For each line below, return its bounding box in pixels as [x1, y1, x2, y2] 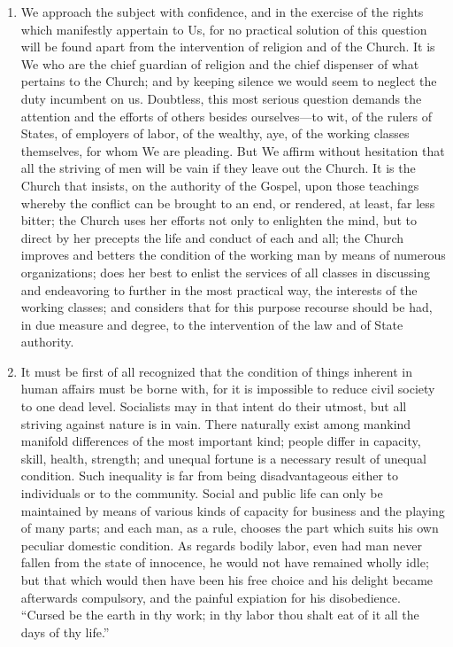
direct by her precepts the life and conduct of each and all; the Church [20, 228, 404, 246]
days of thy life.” [20, 622, 110, 641]
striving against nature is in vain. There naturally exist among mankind [20, 414, 411, 433]
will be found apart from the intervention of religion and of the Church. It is [20, 37, 435, 56]
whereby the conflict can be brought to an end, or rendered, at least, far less [20, 193, 435, 212]
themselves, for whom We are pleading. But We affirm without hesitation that [20, 141, 445, 160]
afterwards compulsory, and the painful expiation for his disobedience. [20, 588, 401, 606]
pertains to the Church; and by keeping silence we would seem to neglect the [20, 72, 437, 90]
